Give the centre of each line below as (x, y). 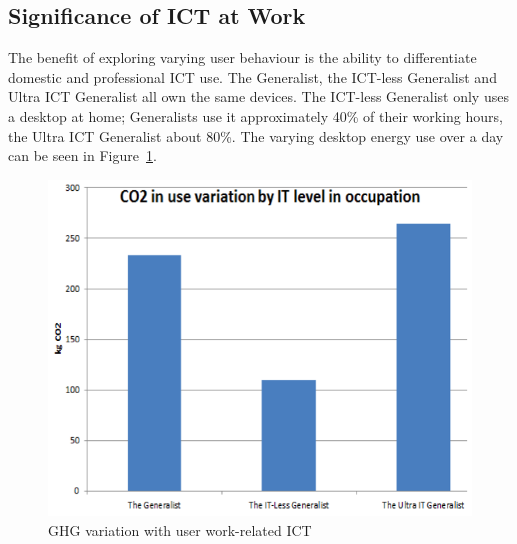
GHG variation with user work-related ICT (180, 529)
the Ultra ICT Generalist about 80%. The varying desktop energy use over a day (256, 135)
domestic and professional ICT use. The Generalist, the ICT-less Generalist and (252, 76)
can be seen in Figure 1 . (82, 155)
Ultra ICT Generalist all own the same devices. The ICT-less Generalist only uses (258, 96)
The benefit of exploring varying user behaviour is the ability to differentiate (242, 57)
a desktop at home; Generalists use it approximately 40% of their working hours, (255, 115)
